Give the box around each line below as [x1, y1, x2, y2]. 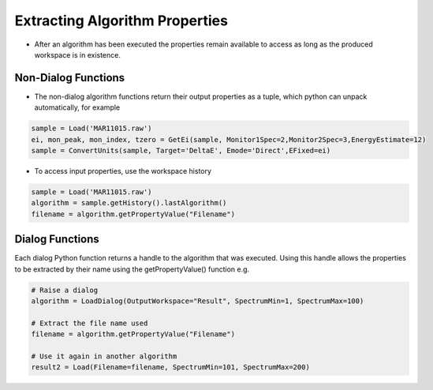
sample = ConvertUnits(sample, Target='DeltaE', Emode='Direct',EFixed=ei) [31, 146, 331, 155]
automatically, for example [34, 103, 121, 112]
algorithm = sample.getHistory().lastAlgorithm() [31, 198, 227, 208]
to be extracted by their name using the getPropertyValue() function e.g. [14, 264, 250, 274]
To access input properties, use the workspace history [34, 166, 212, 175]
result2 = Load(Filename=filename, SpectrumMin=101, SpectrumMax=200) [31, 363, 311, 372]
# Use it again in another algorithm [31, 351, 177, 361]
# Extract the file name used [31, 318, 148, 328]
